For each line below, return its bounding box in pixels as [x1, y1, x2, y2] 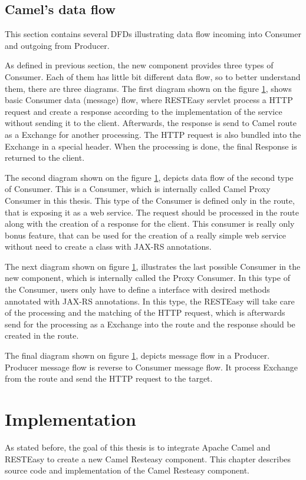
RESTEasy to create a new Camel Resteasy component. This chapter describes [5, 452, 291, 465]
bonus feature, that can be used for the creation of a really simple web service [5, 229, 286, 241]
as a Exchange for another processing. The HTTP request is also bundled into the [5, 128, 301, 140]
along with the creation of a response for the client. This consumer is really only [5, 217, 295, 230]
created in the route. [5, 329, 79, 342]
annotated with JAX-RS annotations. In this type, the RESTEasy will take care [5, 294, 295, 307]
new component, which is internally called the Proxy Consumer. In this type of [5, 272, 290, 284]
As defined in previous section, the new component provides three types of [5, 59, 274, 71]
